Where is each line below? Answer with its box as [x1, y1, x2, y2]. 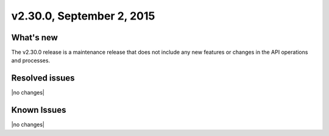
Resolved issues [11, 73, 76, 84]
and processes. [11, 57, 51, 64]
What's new [11, 32, 58, 43]
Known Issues [11, 105, 66, 115]
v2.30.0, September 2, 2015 [11, 9, 155, 23]
